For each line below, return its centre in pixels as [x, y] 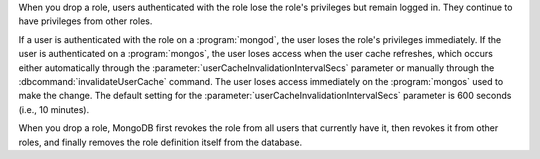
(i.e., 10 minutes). [54, 109]
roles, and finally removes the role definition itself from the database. [160, 142]
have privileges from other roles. [85, 21]
